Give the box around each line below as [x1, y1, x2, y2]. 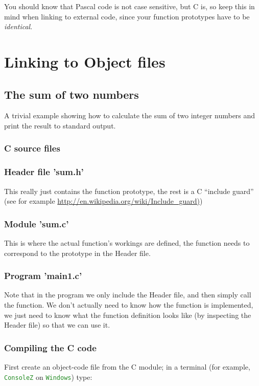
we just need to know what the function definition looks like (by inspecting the [4, 309, 251, 320]
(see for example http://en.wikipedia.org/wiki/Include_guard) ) [4, 196, 203, 206]
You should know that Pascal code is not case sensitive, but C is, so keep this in [4, 1, 255, 11]
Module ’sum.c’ [4, 217, 69, 230]
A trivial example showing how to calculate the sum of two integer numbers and [4, 110, 255, 121]
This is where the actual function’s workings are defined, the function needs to [4, 238, 250, 248]
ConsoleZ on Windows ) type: [4, 371, 92, 382]
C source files [4, 142, 60, 155]
